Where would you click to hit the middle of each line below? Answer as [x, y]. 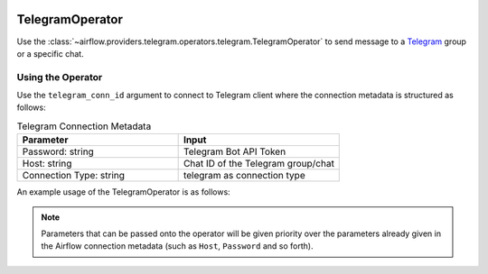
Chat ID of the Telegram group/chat [258, 164]
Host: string [47, 164]
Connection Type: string [74, 176]
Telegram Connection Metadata [84, 126]
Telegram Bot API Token [235, 151]
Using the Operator [60, 77]
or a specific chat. [51, 53]
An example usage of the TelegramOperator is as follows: [123, 192]
